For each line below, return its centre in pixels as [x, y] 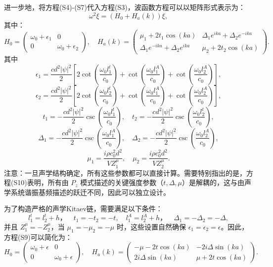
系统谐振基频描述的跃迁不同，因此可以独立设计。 [90, 192]
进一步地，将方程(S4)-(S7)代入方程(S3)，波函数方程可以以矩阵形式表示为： [125, 7]
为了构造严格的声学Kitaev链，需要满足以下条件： [83, 209]
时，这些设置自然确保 [151, 226]
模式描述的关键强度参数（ [122, 182]
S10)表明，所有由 [41, 182]
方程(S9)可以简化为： [38, 237]
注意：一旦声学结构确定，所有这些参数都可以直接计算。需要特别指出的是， [125, 172]
